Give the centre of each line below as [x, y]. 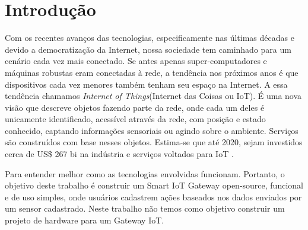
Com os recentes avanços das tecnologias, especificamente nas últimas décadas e [150, 38]
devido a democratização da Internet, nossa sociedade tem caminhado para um [148, 49]
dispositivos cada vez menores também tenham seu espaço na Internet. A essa [146, 84]
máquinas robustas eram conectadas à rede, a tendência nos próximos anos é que [152, 72]
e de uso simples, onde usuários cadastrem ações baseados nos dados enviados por [153, 197]
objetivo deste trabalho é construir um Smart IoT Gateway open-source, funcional [154, 185]
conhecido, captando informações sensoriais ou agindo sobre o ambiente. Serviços [152, 130]
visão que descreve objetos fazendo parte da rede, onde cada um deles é [135, 107]
